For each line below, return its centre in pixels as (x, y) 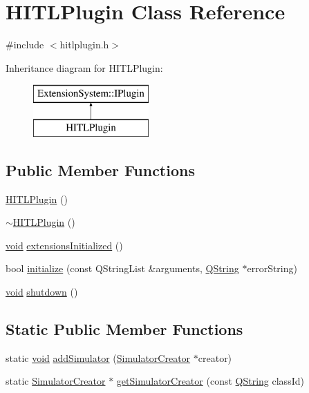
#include (25, 45)
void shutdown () (42, 292)
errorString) (272, 268)
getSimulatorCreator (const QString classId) (210, 381)
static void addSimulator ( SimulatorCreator (98, 357)
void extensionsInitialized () (64, 245)
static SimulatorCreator (56, 381)
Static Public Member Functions (124, 329)
